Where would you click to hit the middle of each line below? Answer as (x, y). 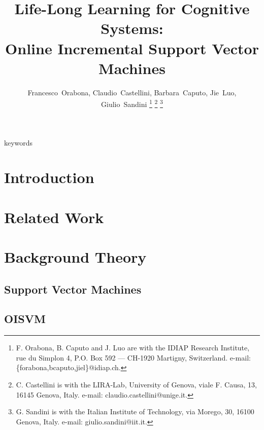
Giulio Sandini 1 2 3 (132, 103)
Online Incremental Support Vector (132, 48)
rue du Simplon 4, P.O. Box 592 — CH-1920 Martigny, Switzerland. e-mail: (133, 357)
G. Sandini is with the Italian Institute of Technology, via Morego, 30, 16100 (135, 411)
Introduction (49, 177)
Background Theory (75, 257)
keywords (19, 142)
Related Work (54, 217)
